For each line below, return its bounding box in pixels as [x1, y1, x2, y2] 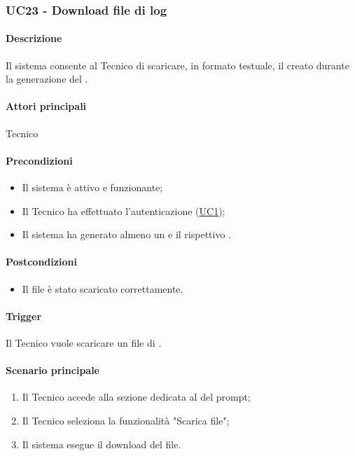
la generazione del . [6, 71, 88, 86]
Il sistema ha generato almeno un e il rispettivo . [22, 227, 231, 242]
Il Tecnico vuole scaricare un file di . [6, 335, 162, 350]
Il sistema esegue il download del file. [22, 436, 181, 451]
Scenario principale [6, 363, 99, 378]
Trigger [6, 308, 42, 323]
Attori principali [6, 99, 87, 113]
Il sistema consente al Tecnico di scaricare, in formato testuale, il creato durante [6, 57, 349, 72]
